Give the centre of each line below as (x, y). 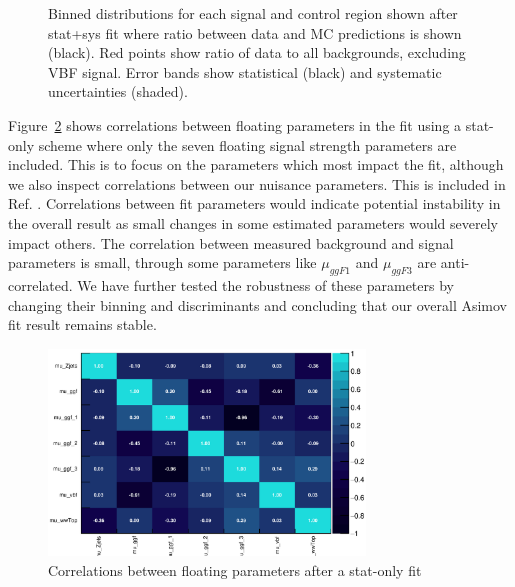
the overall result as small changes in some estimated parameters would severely (253, 222)
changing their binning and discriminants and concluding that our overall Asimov (258, 304)
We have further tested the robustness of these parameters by (265, 284)
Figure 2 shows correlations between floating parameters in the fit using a (235, 124)
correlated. (40, 284)
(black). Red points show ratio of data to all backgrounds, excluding (257, 52)
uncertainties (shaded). (118, 91)
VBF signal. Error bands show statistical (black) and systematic (245, 71)
